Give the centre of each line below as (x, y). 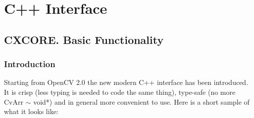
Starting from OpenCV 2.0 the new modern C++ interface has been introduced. (126, 82)
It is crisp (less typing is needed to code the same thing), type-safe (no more (120, 92)
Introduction (30, 64)
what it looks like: (31, 111)
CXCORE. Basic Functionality (84, 39)
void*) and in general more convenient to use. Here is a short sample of (141, 101)
